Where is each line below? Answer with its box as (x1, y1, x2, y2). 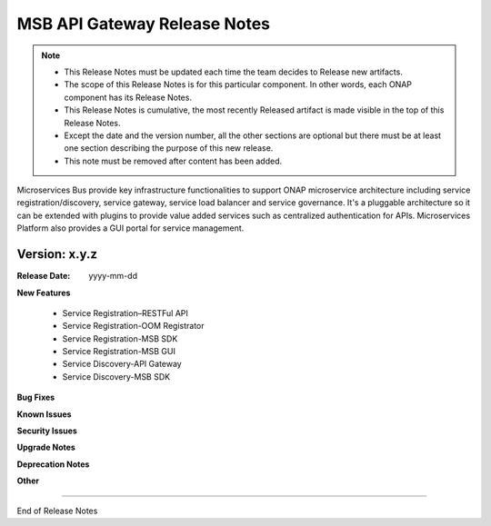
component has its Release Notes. (64, 92, 193, 103)
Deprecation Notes (16, 459, 90, 470)
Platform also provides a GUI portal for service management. (16, 223, 245, 233)
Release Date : (16, 271, 71, 282)
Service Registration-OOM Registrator (62, 321, 205, 332)
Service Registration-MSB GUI (62, 346, 176, 357)
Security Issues (16, 425, 77, 436)
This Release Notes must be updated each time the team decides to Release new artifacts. (64, 66, 404, 77)
